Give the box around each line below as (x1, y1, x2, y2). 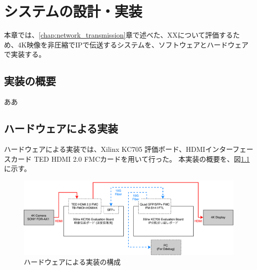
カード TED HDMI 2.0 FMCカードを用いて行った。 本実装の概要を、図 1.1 (10, 153, 250, 164)
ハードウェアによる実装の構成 (24, 257, 121, 267)
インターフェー (205, 143, 254, 154)
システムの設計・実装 (4, 1, 143, 21)
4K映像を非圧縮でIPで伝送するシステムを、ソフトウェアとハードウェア (17, 39, 249, 49)
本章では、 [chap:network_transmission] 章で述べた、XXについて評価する (4, 30, 233, 40)
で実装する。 (4, 49, 46, 59)
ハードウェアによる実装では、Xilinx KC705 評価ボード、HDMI (4, 143, 206, 154)
